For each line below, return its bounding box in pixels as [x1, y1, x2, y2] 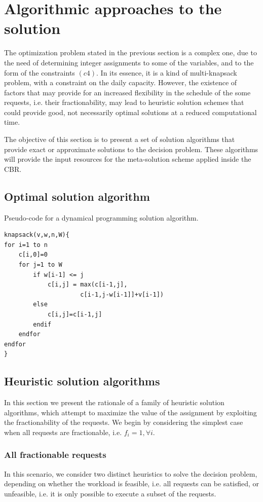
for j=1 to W [18, 261, 62, 269]
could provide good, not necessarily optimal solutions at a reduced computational [4, 106, 257, 117]
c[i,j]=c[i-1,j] [47, 310, 102, 318]
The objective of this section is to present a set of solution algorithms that [4, 134, 235, 145]
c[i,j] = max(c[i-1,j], [47, 281, 128, 289]
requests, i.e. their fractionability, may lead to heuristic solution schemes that [4, 97, 244, 107]
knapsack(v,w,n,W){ [4, 231, 69, 239]
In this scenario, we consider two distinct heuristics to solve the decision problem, [4, 468, 257, 479]
